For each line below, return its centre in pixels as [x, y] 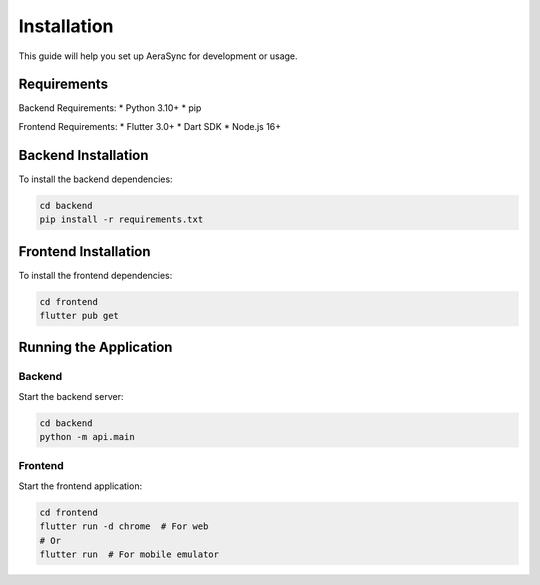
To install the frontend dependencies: [95, 275]
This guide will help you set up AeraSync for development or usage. [158, 56]
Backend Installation [83, 155]
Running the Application [95, 347]
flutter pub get [79, 315]
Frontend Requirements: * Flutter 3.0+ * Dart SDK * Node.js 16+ [150, 126]
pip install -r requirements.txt [121, 219]
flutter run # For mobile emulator [129, 554]
